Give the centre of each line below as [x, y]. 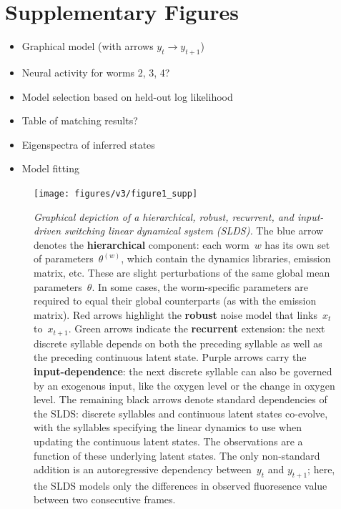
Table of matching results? [80, 120]
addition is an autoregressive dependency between [143, 469]
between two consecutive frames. [105, 499]
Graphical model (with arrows [88, 46]
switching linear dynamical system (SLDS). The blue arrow [194, 231]
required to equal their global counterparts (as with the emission [175, 301]
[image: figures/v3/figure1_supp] [116, 193]
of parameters [64, 258]
